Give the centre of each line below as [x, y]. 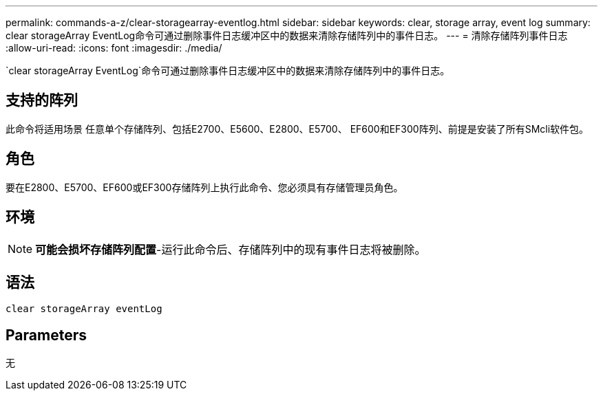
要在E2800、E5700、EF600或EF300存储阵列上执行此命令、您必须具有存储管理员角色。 [204, 187]
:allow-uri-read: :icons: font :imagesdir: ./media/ [114, 48]
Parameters [46, 335]
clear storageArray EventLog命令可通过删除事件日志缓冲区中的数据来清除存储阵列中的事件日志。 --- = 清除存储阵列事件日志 [287, 35]
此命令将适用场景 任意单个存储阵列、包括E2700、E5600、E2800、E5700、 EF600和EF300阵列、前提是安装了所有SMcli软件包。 [297, 129]
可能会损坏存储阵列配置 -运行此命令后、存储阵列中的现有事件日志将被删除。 [231, 249]
